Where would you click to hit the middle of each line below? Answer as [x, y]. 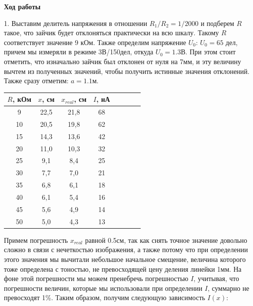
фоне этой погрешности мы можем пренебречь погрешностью [96, 278]
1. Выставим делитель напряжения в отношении [76, 23]
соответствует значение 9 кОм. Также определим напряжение [95, 42]
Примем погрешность [36, 240]
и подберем [217, 23]
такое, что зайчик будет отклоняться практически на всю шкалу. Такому [111, 33]
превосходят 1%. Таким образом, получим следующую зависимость [105, 297]
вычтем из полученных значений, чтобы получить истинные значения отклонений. [127, 71]
